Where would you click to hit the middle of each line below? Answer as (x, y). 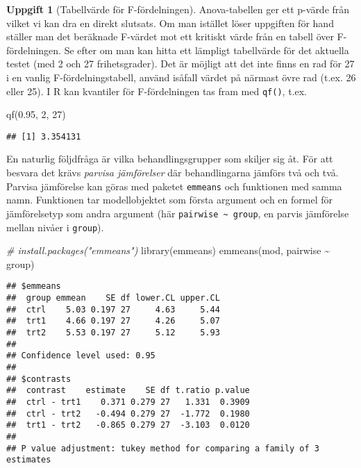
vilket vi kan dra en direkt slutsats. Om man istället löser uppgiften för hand (170, 23)
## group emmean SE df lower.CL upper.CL (113, 298)
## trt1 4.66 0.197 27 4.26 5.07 (113, 321)
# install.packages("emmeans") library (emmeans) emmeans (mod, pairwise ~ (168, 250)
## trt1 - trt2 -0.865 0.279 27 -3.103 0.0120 (128, 425)
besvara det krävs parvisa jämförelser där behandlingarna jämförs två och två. (173, 173)
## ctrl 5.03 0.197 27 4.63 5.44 (113, 309)
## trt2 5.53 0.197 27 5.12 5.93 (113, 333)
